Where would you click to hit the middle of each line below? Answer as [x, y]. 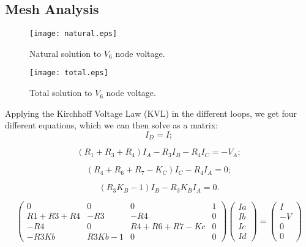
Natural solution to [65, 53]
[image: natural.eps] [73, 34]
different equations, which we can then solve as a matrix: [111, 125]
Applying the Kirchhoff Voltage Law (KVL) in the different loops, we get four [151, 113]
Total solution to [61, 93]
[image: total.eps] [69, 73]
